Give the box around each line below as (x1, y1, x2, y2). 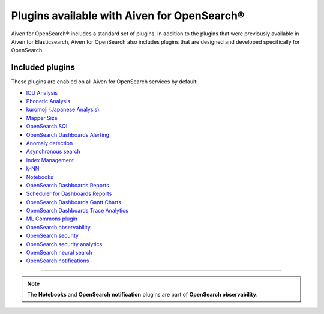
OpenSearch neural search (26, 249, 93, 256)
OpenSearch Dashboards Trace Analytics (26, 207, 128, 214)
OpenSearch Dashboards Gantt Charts (26, 198, 122, 205)
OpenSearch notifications (26, 257, 89, 264)
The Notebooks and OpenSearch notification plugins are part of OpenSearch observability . (27, 291, 258, 298)
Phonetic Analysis (26, 98, 71, 105)
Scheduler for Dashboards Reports (26, 190, 112, 198)
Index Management (26, 156, 74, 163)
